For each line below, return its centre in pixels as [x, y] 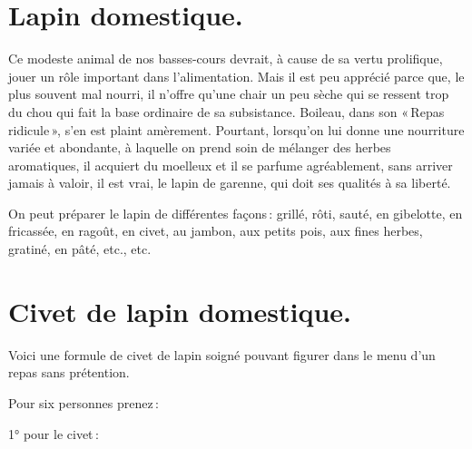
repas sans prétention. [69, 372]
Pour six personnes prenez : [84, 402]
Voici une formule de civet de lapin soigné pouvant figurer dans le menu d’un [222, 354]
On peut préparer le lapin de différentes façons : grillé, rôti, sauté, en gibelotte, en [236, 213]
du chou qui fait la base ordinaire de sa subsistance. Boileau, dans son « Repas [226, 111]
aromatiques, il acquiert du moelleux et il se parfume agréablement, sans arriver [231, 165]
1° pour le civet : [54, 433]
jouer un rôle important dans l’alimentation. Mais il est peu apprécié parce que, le [236, 76]
